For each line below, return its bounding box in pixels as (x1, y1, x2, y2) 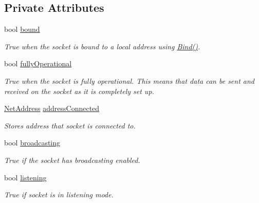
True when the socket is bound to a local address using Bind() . (4, 41, 200, 51)
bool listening (4, 172, 47, 182)
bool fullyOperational (4, 58, 72, 69)
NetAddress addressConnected (4, 103, 100, 114)
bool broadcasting (4, 137, 61, 148)
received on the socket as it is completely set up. (4, 85, 154, 96)
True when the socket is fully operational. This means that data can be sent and (4, 75, 255, 86)
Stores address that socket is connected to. (4, 120, 136, 131)
